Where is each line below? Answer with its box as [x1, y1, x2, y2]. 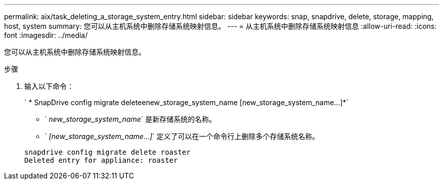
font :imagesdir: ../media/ [4, 31, 88, 39]
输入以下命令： [24, 82, 74, 90]
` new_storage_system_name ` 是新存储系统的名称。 [45, 115, 216, 123]
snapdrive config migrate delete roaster [24, 148, 191, 156]
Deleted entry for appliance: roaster [24, 156, 178, 164]
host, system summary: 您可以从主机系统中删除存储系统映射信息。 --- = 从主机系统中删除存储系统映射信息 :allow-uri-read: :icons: [4, 22, 437, 30]
